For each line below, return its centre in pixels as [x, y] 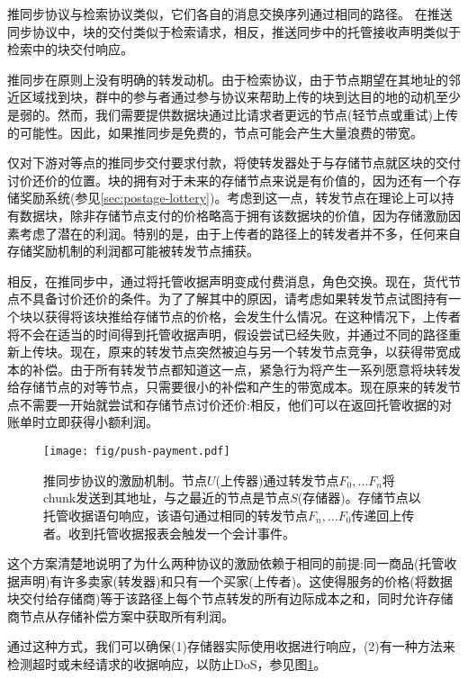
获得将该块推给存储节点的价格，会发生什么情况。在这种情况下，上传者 [252, 316]
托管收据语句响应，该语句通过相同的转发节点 [175, 515]
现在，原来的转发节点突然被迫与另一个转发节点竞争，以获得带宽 [259, 352]
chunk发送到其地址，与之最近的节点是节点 [167, 498]
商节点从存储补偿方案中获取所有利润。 [121, 616]
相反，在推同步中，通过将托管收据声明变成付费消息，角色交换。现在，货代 [228, 281]
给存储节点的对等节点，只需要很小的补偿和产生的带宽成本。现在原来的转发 [228, 387]
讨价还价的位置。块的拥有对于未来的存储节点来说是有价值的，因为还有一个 [228, 180]
